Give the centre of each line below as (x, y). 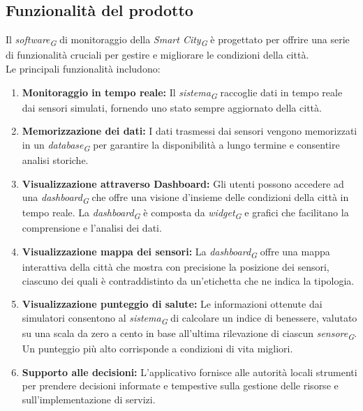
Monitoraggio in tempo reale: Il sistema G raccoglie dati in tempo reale (182, 93)
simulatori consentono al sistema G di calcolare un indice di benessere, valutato (190, 318)
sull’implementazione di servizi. (89, 399)
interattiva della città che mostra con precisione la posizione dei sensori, (176, 267)
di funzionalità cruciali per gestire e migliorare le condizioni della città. (157, 55)
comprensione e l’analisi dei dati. (92, 228)
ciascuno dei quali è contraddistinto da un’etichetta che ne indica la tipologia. (188, 280)
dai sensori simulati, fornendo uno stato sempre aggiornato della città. (172, 107)
